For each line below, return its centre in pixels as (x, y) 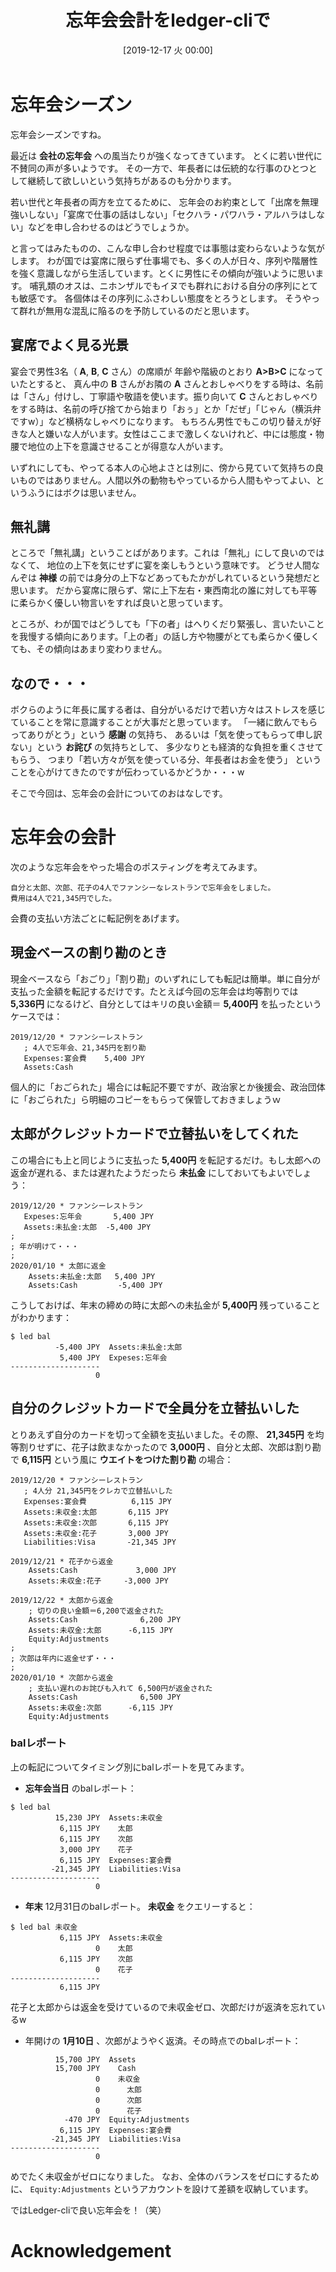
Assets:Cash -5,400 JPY (95, 1285)
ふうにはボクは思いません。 (84, 492)
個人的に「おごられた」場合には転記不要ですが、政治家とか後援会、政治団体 (168, 1087)
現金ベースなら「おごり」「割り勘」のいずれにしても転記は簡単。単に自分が (165, 978)
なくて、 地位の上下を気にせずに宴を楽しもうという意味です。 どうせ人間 (161, 565)
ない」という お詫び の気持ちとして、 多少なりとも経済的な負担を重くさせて (167, 747)
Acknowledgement (91, 2250)
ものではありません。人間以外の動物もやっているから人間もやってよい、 (167, 480)
